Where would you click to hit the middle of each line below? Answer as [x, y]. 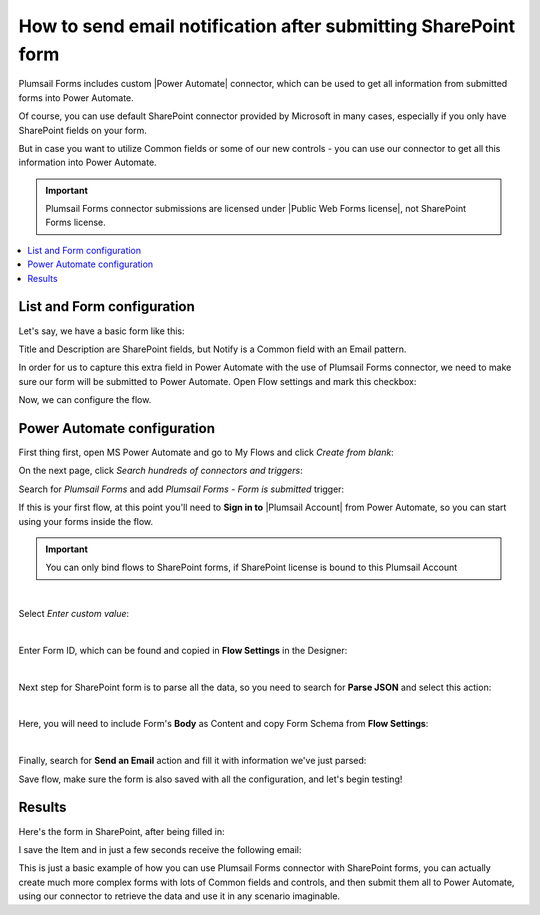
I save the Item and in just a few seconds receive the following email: [160, 849]
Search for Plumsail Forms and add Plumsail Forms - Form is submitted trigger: [181, 489]
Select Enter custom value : [74, 614]
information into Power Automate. [87, 162]
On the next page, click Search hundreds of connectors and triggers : [161, 471]
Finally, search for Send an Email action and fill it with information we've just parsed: [192, 761]
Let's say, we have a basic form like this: [101, 331]
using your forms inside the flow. [86, 521]
